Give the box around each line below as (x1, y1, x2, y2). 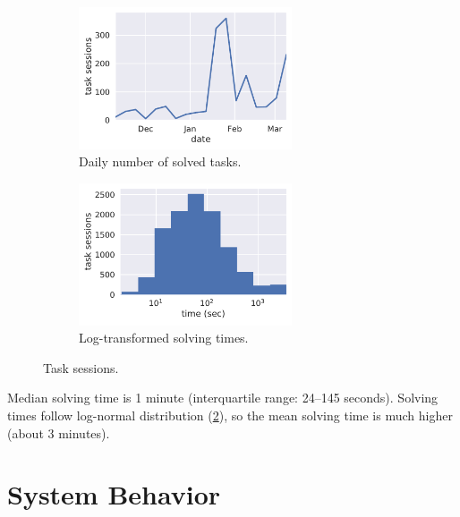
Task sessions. (43, 358, 119, 377)
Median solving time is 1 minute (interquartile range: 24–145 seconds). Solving (7, 388, 439, 407)
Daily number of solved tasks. (79, 152, 242, 171)
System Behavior (7, 476, 221, 513)
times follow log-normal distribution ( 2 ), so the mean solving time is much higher (7, 406, 453, 425)
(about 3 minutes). (7, 423, 110, 442)
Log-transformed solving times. (79, 328, 249, 347)
